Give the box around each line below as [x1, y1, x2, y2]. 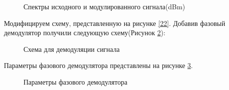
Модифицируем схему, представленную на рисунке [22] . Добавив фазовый [4, 18, 226, 28]
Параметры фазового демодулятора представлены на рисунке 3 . [4, 60, 193, 70]
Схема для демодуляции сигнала [23, 44, 120, 54]
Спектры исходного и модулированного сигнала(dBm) [23, 1, 185, 11]
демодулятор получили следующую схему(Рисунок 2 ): [4, 27, 165, 38]
